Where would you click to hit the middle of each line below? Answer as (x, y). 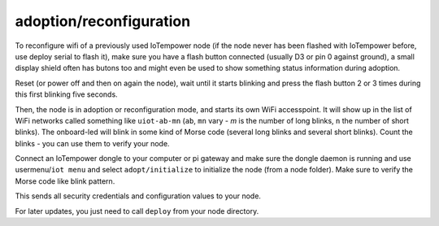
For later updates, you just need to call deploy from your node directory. (137, 211)
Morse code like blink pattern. (65, 181)
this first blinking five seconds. (66, 94)
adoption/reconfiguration (103, 21)
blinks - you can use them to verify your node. (92, 143)
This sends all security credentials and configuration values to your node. (138, 196)
